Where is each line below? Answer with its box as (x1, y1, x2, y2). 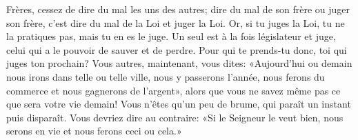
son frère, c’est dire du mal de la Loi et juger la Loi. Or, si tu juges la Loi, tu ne (6, 15, 345, 30)
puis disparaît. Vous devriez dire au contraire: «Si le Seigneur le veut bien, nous (6, 110, 344, 124)
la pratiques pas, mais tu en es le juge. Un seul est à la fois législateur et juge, (6, 29, 336, 43)
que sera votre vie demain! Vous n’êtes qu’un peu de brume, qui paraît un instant (6, 97, 351, 111)
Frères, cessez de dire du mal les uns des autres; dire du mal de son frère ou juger (6, 2, 350, 16)
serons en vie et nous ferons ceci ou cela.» (6, 123, 182, 138)
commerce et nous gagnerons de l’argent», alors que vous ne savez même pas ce (6, 83, 341, 97)
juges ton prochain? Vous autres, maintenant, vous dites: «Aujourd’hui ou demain (6, 56, 352, 70)
